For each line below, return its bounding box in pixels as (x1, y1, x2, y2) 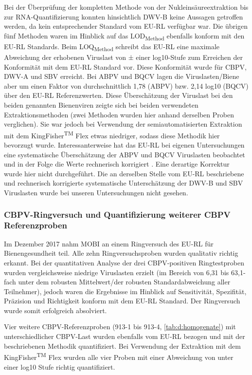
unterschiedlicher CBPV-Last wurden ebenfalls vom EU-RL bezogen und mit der (4, 331, 245, 341)
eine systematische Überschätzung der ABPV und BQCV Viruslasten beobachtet (4, 149, 245, 159)
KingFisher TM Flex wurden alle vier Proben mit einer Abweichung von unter (4, 351, 234, 362)
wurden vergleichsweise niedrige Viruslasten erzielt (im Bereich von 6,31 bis (4, 267, 229, 277)
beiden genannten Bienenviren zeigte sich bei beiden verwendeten (4, 100, 198, 110)
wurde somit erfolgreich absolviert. (4, 305, 107, 315)
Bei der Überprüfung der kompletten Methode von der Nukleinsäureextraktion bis (4, 2, 249, 12)
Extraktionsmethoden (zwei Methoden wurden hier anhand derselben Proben (4, 109, 234, 119)
